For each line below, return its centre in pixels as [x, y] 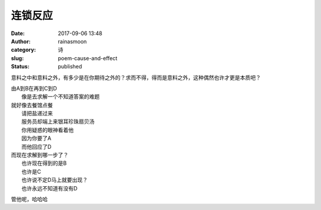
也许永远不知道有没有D [50, 188]
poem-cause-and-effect [88, 58]
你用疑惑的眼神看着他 [48, 130]
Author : [21, 41]
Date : [18, 33]
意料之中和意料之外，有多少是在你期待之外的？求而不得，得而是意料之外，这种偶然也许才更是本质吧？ [136, 77]
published [70, 67]
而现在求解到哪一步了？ [40, 155]
